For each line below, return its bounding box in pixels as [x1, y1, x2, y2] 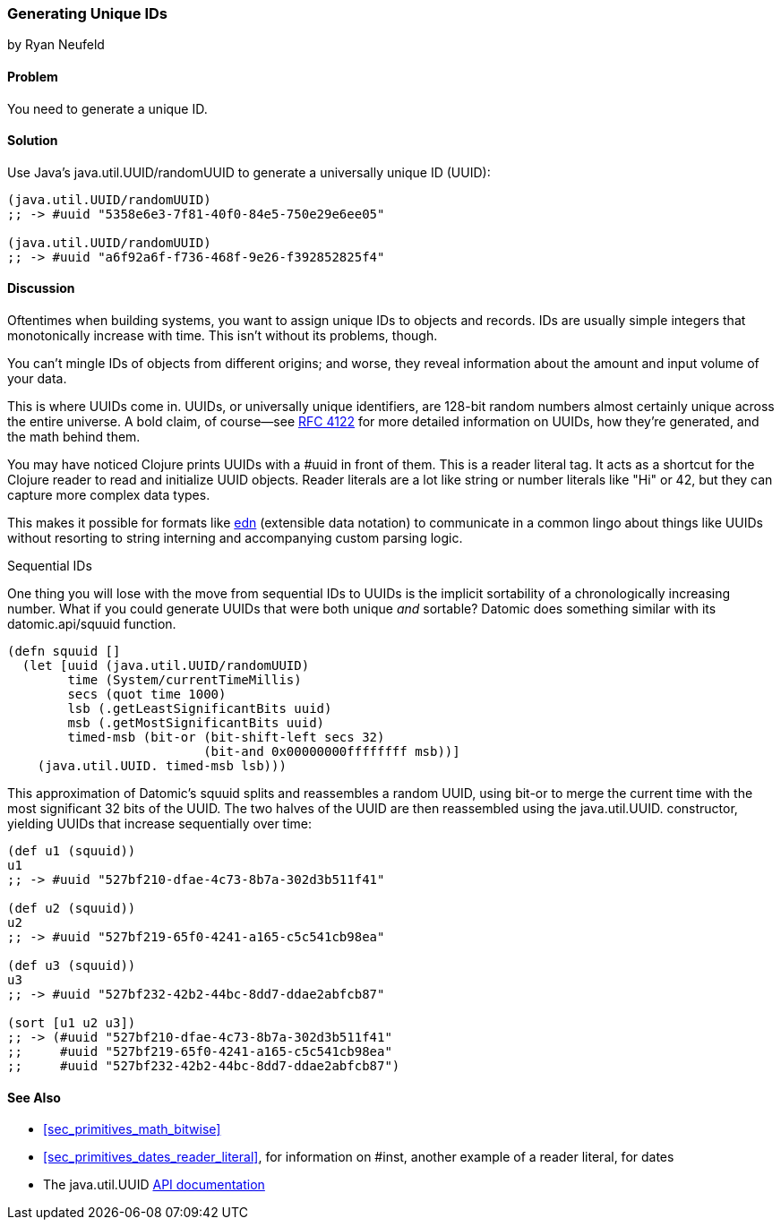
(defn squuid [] [7, 644, 121, 659]
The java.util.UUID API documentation [43, 1177, 265, 1193]
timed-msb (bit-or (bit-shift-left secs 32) [67, 730, 385, 745]
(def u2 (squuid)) [7, 901, 136, 916]
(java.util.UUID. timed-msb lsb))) [37, 759, 287, 774]
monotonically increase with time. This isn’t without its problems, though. [7, 328, 438, 344]
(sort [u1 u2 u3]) [7, 1016, 136, 1031]
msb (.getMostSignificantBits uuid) [67, 716, 325, 731]
